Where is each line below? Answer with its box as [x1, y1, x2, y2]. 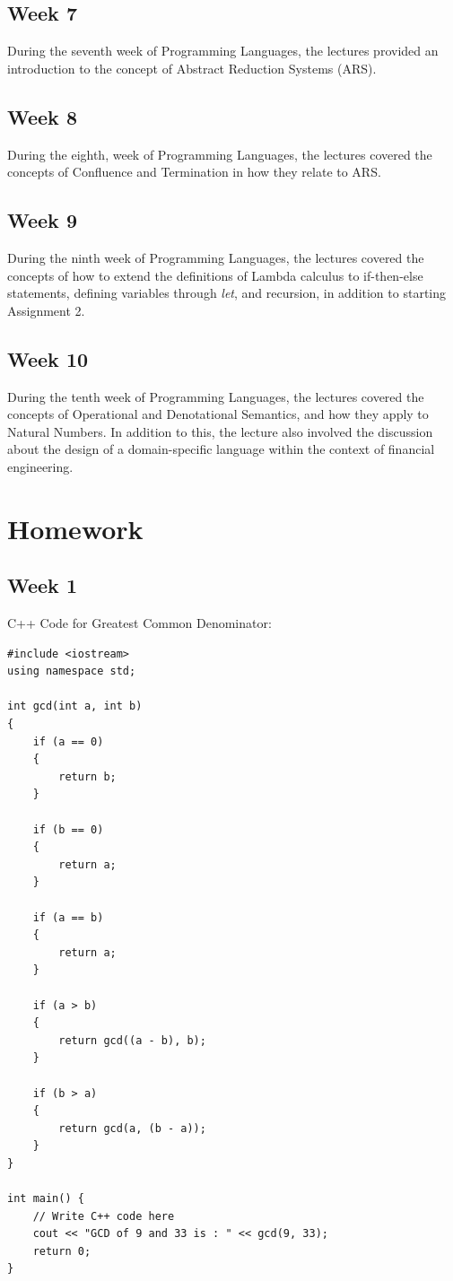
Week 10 [7, 344, 89, 372]
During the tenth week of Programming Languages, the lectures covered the [7, 387, 424, 405]
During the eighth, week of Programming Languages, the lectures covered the [7, 144, 432, 163]
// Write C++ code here [32, 1209, 175, 1223]
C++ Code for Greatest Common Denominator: [7, 614, 272, 632]
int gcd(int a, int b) [7, 700, 143, 713]
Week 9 [7, 206, 77, 234]
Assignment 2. [7, 301, 85, 319]
